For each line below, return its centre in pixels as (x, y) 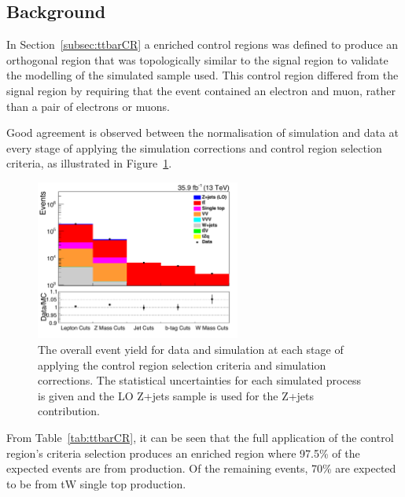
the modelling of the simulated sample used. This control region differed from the (202, 75)
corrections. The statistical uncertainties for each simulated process (199, 380)
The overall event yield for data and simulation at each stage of (191, 350)
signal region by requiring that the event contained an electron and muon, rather (201, 90)
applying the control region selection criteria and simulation (182, 364)
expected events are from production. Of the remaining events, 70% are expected (201, 468)
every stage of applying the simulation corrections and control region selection (194, 147)
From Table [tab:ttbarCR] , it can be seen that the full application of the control (200, 437)
